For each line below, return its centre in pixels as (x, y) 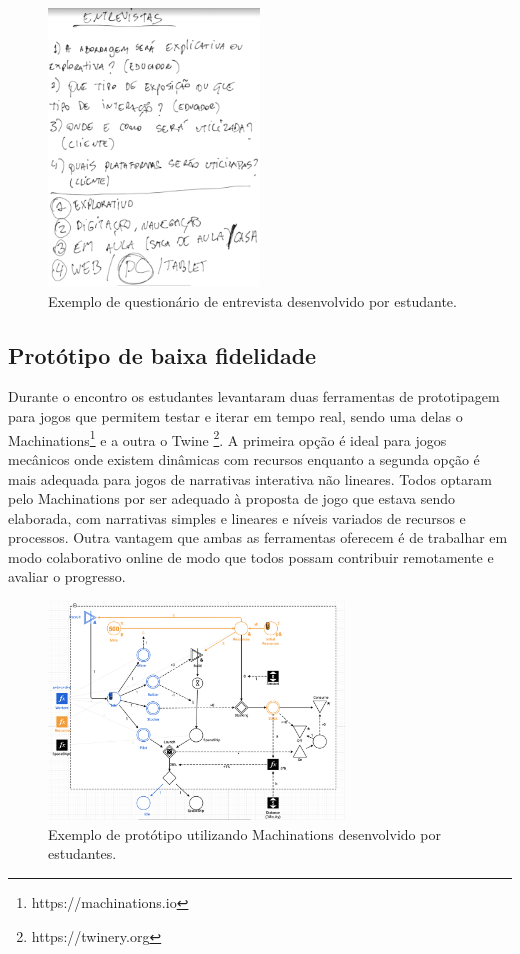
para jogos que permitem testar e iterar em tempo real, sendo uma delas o (235, 416)
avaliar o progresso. (67, 576)
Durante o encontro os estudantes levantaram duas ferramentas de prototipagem (254, 396)
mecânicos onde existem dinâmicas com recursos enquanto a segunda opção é (244, 458)
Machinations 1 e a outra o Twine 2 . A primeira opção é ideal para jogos (227, 438)
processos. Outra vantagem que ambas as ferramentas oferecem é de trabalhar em (258, 537)
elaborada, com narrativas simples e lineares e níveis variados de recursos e (237, 517)
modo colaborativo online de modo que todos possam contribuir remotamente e (251, 556)
